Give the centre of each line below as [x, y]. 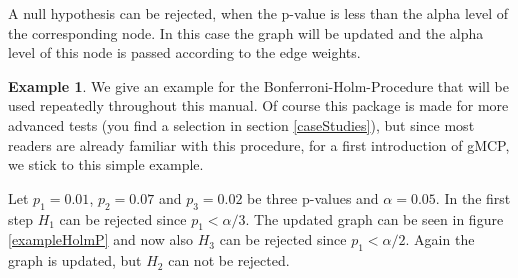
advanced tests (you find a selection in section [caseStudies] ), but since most [241, 124]
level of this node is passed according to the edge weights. [184, 52]
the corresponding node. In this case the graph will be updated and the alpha [246, 32]
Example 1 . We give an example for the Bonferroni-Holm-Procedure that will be [258, 85]
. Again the [440, 239]
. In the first [473, 197]
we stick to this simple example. [106, 164]
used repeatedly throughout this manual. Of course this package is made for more [258, 105]
